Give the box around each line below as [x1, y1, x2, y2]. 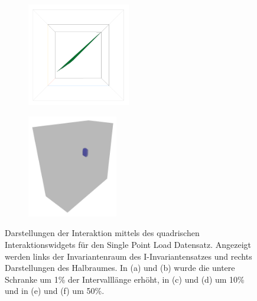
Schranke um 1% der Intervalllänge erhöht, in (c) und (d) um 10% [5, 273, 245, 285]
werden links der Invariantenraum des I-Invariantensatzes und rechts [5, 250, 252, 262]
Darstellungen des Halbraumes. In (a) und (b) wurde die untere [5, 261, 235, 274]
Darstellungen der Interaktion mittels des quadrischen [5, 227, 200, 239]
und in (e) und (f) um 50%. [5, 284, 105, 297]
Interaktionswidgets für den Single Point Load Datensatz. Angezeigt [5, 238, 252, 250]
